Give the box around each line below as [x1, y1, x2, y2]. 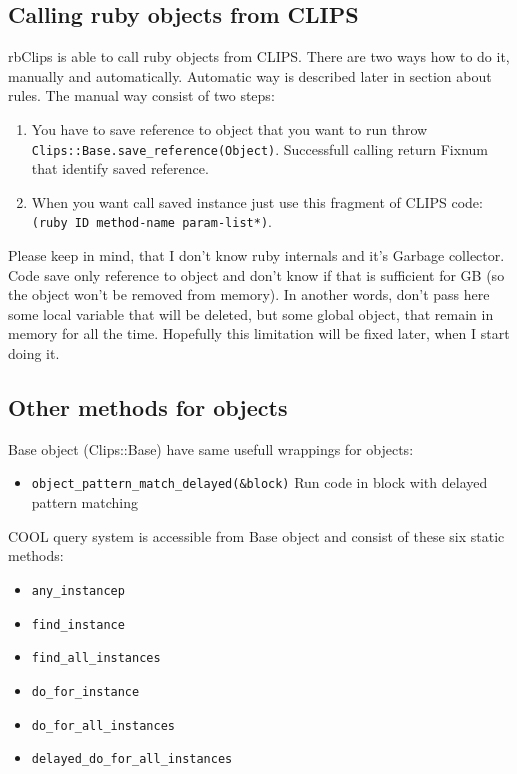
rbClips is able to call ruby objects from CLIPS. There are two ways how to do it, [8, 46, 510, 67]
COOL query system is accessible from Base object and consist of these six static [8, 525, 505, 546]
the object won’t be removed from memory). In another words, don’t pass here [8, 284, 490, 305]
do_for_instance [31, 684, 140, 699]
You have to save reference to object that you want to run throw [31, 118, 428, 139]
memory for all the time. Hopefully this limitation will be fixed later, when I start [8, 323, 510, 344]
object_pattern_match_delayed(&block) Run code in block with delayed [31, 472, 488, 493]
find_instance [31, 617, 125, 632]
